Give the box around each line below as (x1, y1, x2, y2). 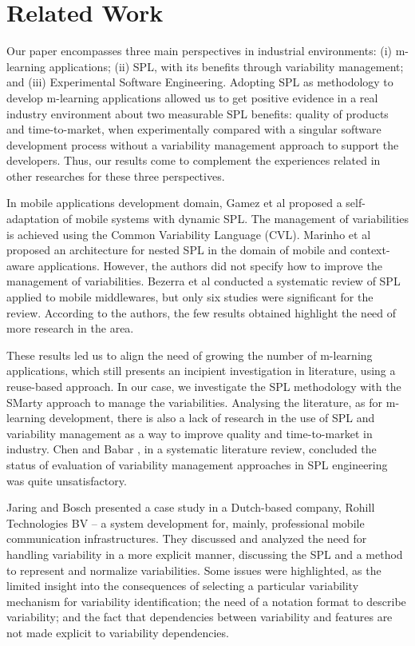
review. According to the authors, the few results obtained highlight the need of (6, 304, 397, 321)
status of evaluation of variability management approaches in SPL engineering (6, 456, 388, 473)
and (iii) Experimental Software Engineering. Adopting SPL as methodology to (6, 74, 393, 90)
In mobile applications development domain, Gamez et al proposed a (6, 194, 342, 211)
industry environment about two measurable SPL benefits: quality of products (6, 105, 389, 122)
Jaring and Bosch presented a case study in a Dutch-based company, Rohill (6, 499, 375, 516)
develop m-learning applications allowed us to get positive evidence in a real (6, 89, 378, 106)
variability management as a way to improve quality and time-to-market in (6, 425, 373, 441)
